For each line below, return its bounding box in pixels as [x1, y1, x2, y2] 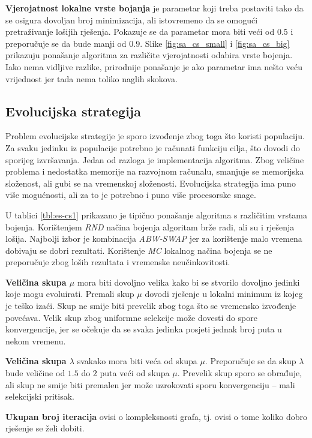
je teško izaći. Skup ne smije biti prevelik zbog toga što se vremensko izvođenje [5, 299, 296, 312]
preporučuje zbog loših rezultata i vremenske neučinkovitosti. [5, 256, 230, 268]
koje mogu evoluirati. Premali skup [5, 287, 134, 300]
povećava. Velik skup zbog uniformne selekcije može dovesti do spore [5, 311, 257, 323]
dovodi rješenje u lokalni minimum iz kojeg [145, 287, 303, 300]
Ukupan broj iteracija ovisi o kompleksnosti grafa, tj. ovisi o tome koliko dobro [5, 410, 307, 422]
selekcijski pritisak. [5, 390, 74, 403]
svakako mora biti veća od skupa [77, 355, 197, 367]
